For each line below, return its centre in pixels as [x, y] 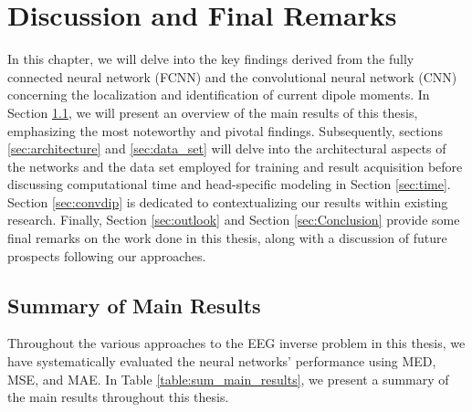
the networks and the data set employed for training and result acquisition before [235, 166]
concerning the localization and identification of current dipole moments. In [219, 95]
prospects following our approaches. [107, 255]
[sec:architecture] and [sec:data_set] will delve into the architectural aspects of [227, 148]
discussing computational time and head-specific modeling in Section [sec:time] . [229, 184]
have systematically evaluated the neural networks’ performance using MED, [222, 361]
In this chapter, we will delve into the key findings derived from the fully [211, 59]
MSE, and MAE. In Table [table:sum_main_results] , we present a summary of [228, 379]
